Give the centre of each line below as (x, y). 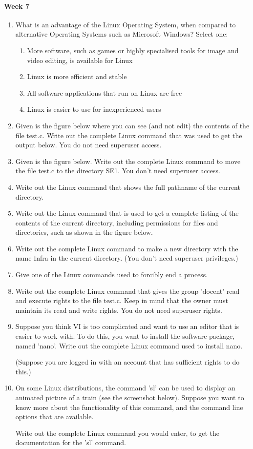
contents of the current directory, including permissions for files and (117, 222)
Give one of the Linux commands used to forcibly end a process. (112, 275)
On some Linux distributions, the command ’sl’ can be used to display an (125, 388)
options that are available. (54, 417)
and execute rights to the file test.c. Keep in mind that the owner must (122, 300)
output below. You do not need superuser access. (88, 145)
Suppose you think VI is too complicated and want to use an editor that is (127, 326)
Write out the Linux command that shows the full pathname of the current (128, 187)
